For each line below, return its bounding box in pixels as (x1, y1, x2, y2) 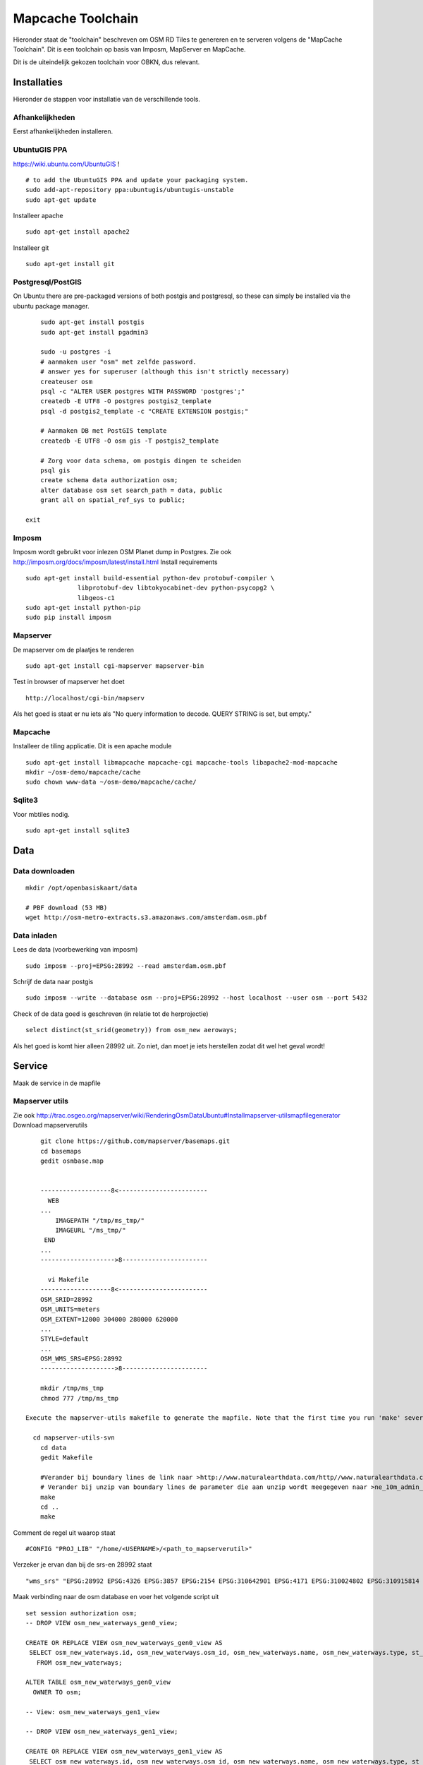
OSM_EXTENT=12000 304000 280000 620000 (39, 1315, 178, 1323)
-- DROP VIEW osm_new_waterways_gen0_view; (25, 1619, 178, 1627)
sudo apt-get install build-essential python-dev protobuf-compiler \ (25, 574, 275, 582)
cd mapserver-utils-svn (32, 1434, 116, 1442)
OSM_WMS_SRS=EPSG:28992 (39, 1355, 123, 1363)
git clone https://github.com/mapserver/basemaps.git (39, 1137, 231, 1145)
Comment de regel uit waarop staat (13, 1528, 116, 1537)
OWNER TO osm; (32, 1688, 82, 1696)
